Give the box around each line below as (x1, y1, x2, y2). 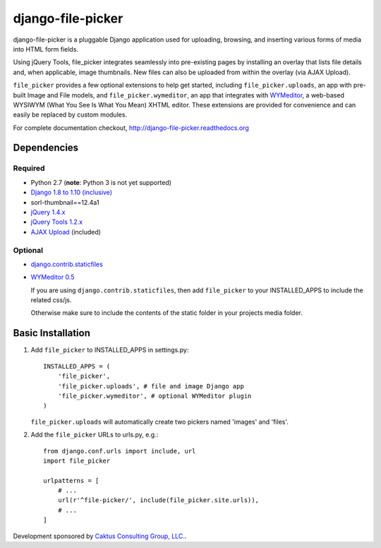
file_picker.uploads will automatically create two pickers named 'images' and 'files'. (30, 417, 289, 426)
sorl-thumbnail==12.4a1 (30, 198, 99, 206)
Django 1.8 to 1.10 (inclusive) (30, 188, 113, 197)
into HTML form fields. (13, 44, 79, 53)
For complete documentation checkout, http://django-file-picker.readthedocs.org (13, 124, 250, 132)
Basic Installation (13, 327, 91, 339)
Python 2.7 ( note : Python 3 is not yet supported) (30, 178, 172, 186)
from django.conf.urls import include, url (43, 447, 196, 455)
